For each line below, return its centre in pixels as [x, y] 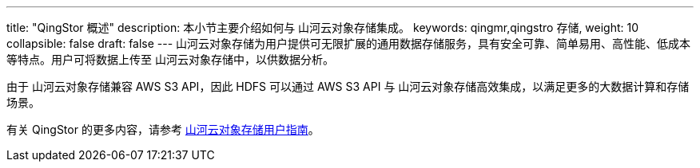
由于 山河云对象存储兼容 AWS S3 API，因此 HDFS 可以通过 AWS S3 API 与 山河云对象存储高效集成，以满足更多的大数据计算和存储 [348, 86]
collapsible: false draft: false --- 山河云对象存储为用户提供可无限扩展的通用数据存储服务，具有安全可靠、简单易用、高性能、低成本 [349, 43]
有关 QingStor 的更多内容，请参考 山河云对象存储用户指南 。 [163, 129]
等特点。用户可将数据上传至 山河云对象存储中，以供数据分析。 [170, 59]
